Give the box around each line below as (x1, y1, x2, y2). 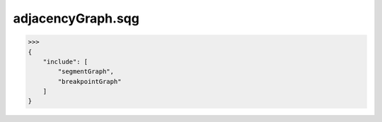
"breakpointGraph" (57, 78, 122, 85)
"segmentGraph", (57, 68, 115, 75)
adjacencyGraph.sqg (13, 11, 139, 26)
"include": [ (42, 57, 88, 66)
